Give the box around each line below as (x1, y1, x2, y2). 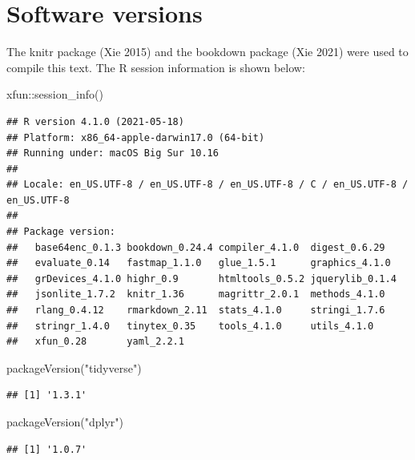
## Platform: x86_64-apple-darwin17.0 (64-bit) (6, 131, 265, 143)
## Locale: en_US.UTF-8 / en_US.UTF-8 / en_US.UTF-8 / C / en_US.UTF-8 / (6, 179, 409, 191)
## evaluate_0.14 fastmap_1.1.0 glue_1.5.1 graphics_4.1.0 (6, 257, 391, 269)
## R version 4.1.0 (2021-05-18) (6, 115, 184, 127)
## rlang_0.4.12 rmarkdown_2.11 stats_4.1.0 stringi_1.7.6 (6, 305, 385, 317)
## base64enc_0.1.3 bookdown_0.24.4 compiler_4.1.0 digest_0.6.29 (6, 241, 385, 253)
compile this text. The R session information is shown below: (6, 59, 305, 75)
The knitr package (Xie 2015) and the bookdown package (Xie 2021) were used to (6, 43, 409, 60)
